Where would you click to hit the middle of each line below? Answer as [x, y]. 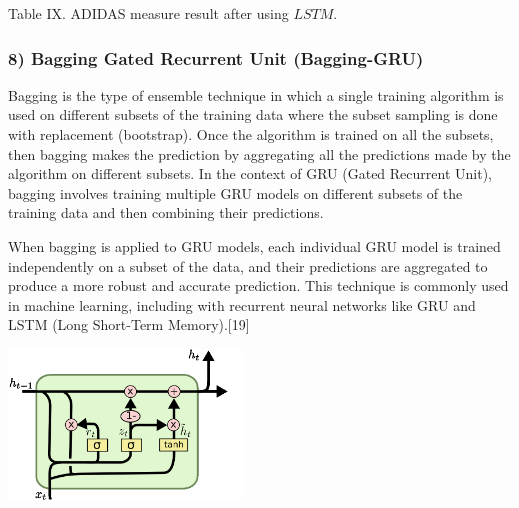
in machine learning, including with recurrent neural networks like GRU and [242, 304]
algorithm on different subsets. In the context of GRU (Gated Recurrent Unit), [250, 173]
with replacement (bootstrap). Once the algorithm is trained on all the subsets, [251, 134]
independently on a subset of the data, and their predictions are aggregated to [248, 265]
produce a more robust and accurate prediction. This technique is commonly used [258, 285]
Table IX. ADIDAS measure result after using [148, 13]
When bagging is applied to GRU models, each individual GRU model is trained [254, 245]
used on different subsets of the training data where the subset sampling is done [253, 114]
